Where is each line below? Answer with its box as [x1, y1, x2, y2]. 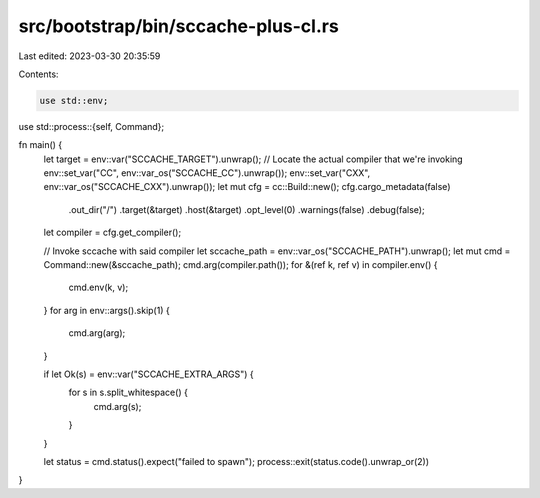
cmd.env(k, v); [68, 281, 129, 294]
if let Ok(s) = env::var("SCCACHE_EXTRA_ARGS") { [43, 368, 254, 380]
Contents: [18, 68, 59, 80]
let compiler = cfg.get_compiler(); [43, 226, 182, 239]
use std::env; [39, 95, 109, 106]
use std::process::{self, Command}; [18, 120, 165, 132]
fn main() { [18, 139, 63, 151]
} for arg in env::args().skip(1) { [43, 304, 170, 316]
